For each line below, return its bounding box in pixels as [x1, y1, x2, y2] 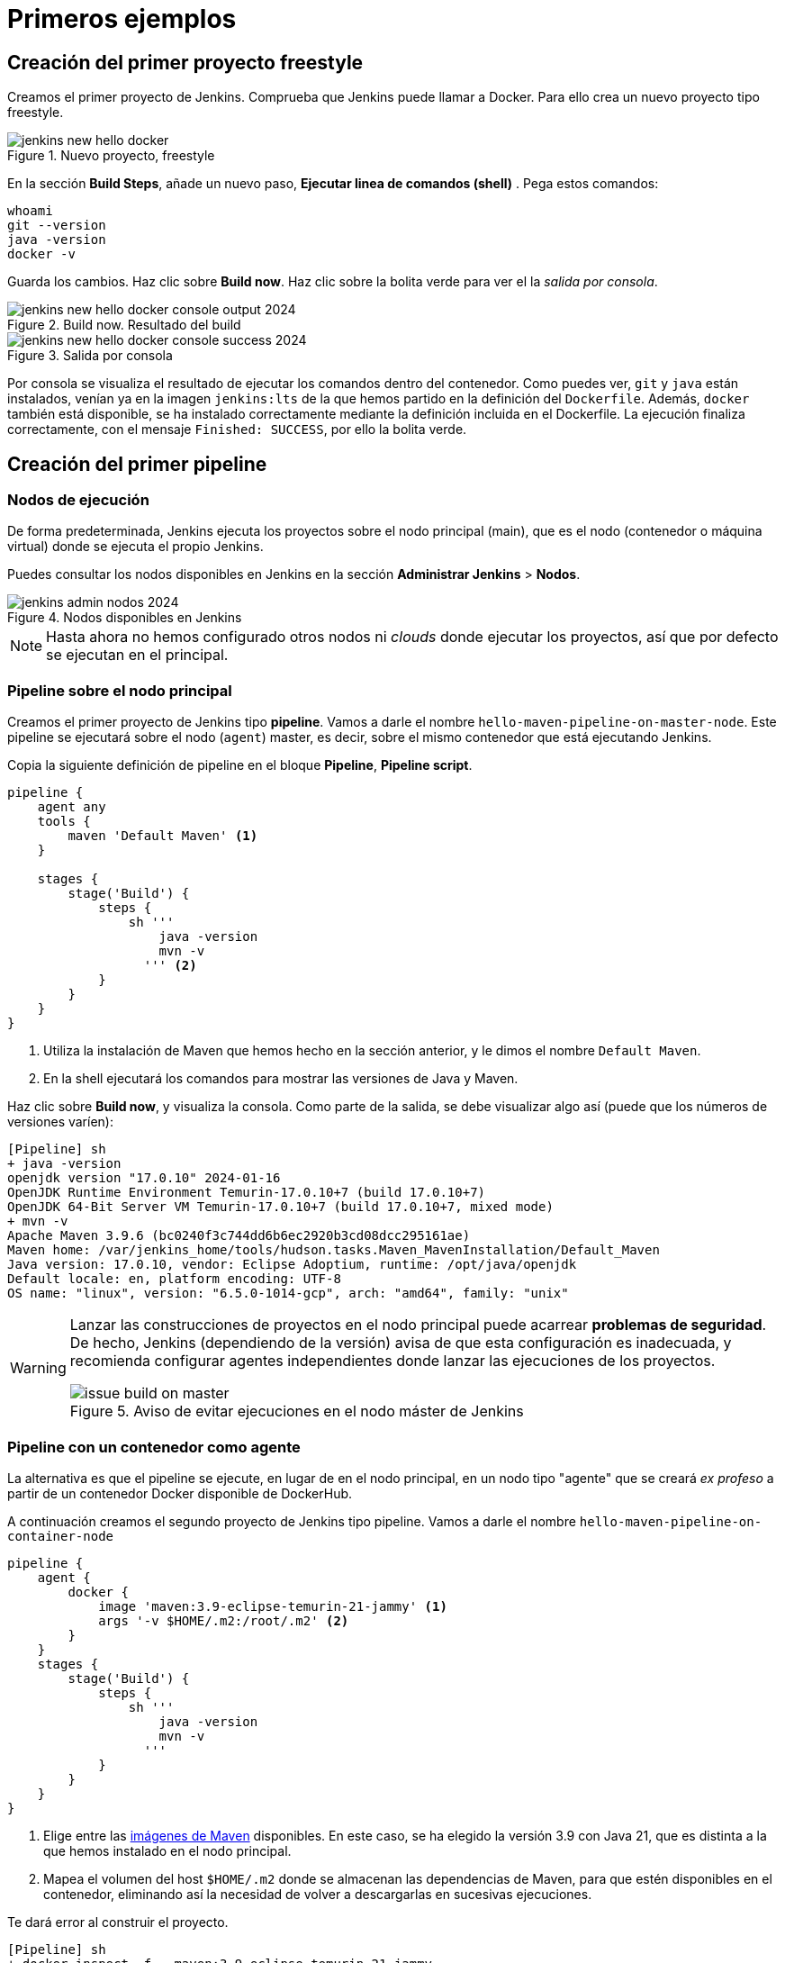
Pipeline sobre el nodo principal [7, 681, 232, 700]
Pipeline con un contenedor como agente [7, 1437, 301, 1456]
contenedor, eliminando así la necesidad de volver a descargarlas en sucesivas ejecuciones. [43, 1886, 592, 1902]
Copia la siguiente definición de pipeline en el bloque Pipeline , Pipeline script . [7, 757, 473, 773]
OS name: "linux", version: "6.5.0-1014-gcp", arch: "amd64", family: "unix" [7, 1286, 569, 1301]
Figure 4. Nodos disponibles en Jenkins [7, 610, 242, 626]
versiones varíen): [7, 1114, 113, 1130]
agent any [37, 800, 106, 815]
